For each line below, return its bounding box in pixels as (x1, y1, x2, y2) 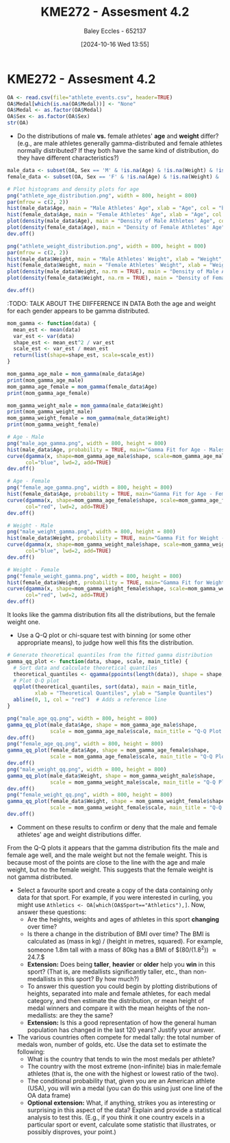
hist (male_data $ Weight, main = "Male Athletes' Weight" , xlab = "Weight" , (7, 255, 225, 263)
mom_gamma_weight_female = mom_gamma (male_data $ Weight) (7, 415, 170, 422)
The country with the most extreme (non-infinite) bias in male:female (27, 1062, 221, 1070)
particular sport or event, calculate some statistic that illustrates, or (27, 1120, 216, 1129)
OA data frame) (27, 1091, 71, 1099)
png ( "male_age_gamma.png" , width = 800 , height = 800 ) (7, 440, 167, 446)
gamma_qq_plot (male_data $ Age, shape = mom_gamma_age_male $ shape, (7, 721, 197, 728)
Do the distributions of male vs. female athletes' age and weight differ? (16, 132, 219, 141)
